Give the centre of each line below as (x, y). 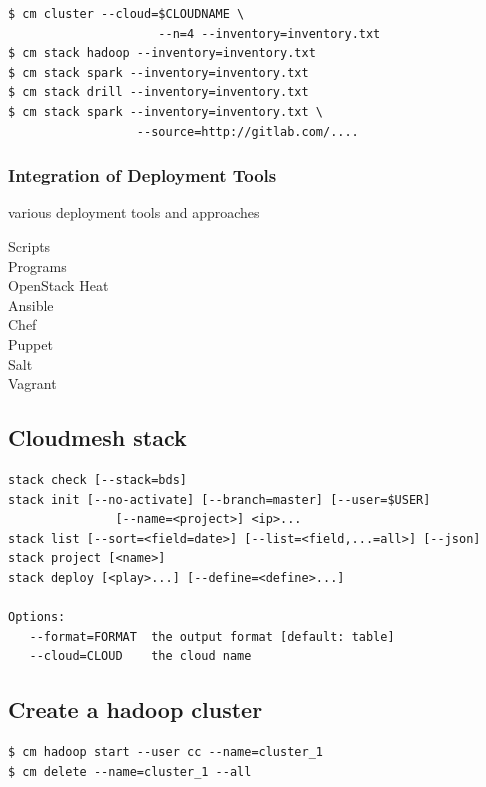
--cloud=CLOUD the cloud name (140, 656)
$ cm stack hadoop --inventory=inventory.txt (162, 53)
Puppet (30, 343)
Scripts (29, 245)
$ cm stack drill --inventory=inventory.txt (158, 92)
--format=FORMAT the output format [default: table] (212, 636)
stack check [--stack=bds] (97, 479)
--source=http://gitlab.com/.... (247, 131)
